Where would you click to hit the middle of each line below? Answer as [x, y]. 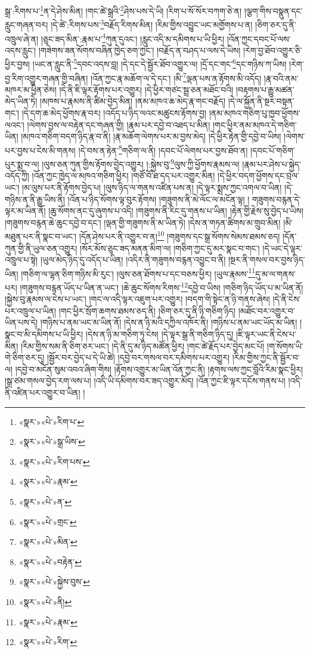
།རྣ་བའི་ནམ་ [281, 78]
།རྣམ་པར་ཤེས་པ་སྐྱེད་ [272, 164]
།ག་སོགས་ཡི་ [285, 345]
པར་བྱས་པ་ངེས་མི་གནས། [40, 150]
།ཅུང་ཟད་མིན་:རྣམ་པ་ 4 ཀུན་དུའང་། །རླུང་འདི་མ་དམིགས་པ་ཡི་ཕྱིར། [133, 38]
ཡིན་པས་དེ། [21, 322]
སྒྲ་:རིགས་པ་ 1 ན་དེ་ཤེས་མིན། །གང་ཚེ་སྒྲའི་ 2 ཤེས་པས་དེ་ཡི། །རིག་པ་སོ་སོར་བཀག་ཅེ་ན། [123, 10]
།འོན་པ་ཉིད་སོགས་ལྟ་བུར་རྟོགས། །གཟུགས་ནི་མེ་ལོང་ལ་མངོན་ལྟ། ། [159, 199]
